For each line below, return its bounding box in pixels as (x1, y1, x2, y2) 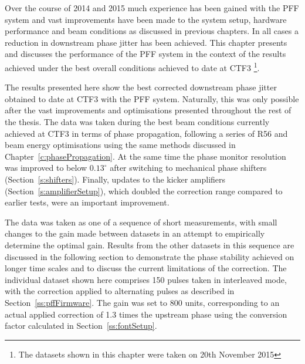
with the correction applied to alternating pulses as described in (5, 285, 235, 297)
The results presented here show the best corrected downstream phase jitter (5, 81, 277, 93)
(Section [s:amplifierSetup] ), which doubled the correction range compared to (5, 184, 283, 197)
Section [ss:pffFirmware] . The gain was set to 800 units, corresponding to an (5, 296, 280, 308)
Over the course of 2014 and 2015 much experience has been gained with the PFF (5, 2, 299, 14)
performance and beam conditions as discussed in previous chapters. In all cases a (5, 25, 299, 37)
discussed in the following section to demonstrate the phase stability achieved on (5, 250, 294, 262)
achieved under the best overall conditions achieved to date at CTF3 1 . (5, 59, 260, 73)
